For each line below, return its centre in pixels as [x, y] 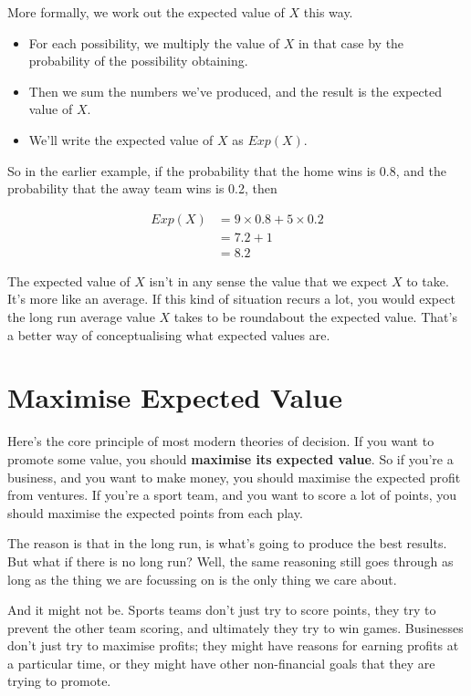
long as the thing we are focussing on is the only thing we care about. [202, 579]
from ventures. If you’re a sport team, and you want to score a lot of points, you [232, 495]
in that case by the [351, 42]
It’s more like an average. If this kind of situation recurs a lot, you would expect [231, 299]
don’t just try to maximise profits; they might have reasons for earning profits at [233, 645]
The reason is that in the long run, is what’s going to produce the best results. [227, 543]
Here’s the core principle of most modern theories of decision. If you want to [221, 441]
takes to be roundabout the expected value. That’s [315, 317]
